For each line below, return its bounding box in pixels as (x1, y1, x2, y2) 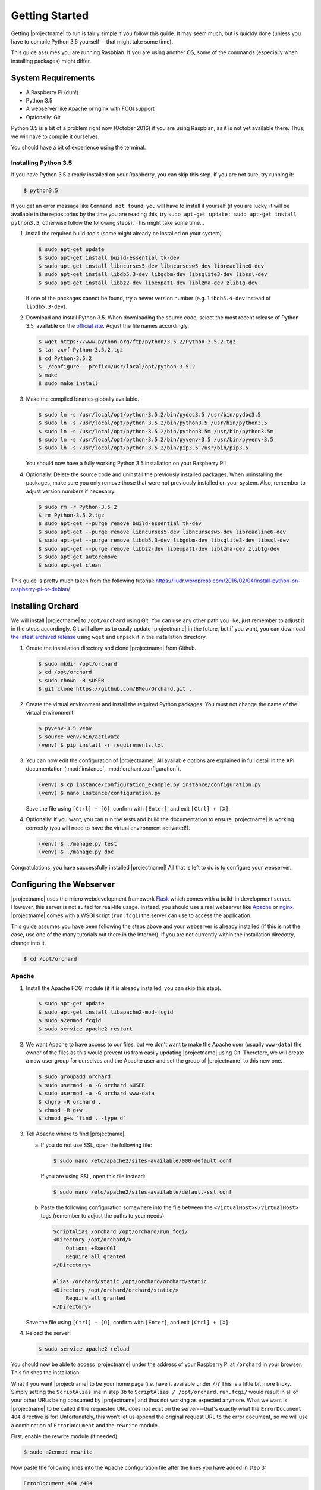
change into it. (11, 939, 46, 946)
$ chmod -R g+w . (38, 1106, 89, 1113)
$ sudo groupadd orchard (38, 1073, 111, 1080)
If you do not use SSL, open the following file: (40, 1141, 152, 1148)
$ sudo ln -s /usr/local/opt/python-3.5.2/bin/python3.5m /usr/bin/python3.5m (38, 428, 273, 434)
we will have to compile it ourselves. (11, 133, 100, 140)
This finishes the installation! (11, 1369, 81, 1376)
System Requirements (11, 73, 95, 83)
